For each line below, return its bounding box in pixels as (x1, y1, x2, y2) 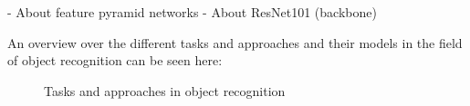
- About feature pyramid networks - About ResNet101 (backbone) (7, 3, 377, 21)
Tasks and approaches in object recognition (44, 81, 286, 100)
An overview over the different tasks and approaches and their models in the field (7, 33, 463, 52)
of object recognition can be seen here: (7, 51, 223, 70)
